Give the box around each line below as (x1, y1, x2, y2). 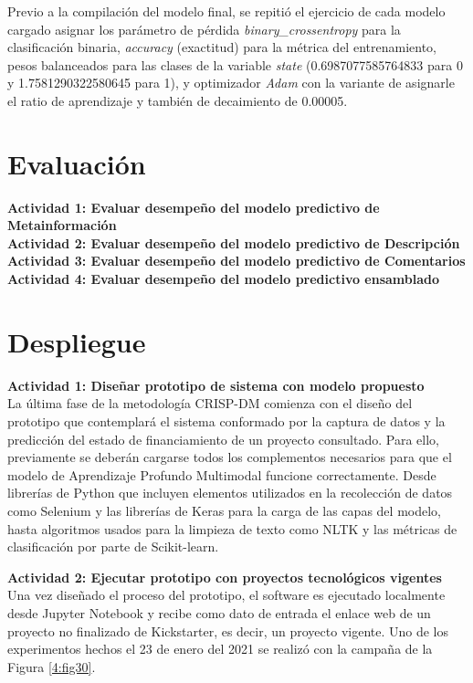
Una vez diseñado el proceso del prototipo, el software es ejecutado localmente (7, 585, 446, 604)
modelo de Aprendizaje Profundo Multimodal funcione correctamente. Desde (7, 465, 436, 484)
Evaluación (7, 144, 146, 182)
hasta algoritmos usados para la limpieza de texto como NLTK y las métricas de (7, 519, 457, 538)
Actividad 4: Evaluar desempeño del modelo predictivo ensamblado (7, 269, 440, 289)
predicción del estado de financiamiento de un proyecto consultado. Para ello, (7, 429, 439, 448)
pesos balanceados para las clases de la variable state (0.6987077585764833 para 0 (7, 55, 463, 74)
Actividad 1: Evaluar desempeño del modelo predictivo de (7, 197, 380, 216)
